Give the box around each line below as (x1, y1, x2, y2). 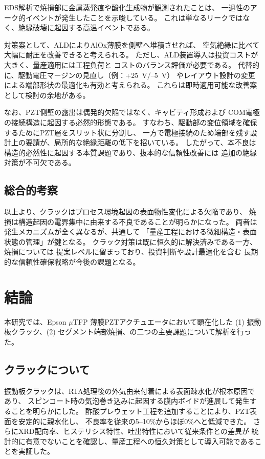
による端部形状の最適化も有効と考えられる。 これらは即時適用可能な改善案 (4, 79, 257, 90)
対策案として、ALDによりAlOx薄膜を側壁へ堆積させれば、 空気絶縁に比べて (4, 39, 260, 50)
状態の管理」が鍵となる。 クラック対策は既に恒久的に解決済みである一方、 (4, 236, 257, 247)
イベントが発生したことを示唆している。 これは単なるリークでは (25, 12, 243, 23)
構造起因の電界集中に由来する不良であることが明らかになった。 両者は (18, 216, 257, 227)
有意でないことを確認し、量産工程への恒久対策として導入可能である (25, 435, 255, 446)
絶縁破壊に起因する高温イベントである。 (18, 22, 154, 33)
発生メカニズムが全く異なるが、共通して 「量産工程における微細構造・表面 (4, 226, 257, 237)
